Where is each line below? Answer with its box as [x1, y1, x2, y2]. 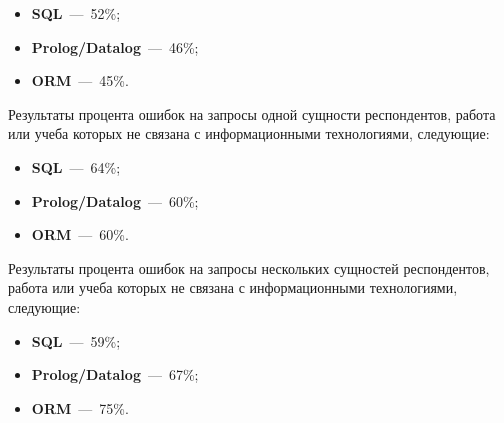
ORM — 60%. [31, 224, 129, 245]
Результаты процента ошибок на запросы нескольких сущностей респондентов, [8, 257, 490, 278]
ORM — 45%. [31, 70, 129, 91]
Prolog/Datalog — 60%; [31, 190, 199, 211]
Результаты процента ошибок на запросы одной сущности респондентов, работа [8, 103, 496, 124]
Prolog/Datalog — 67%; [31, 364, 199, 385]
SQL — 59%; [31, 330, 121, 351]
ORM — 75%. [31, 397, 129, 418]
